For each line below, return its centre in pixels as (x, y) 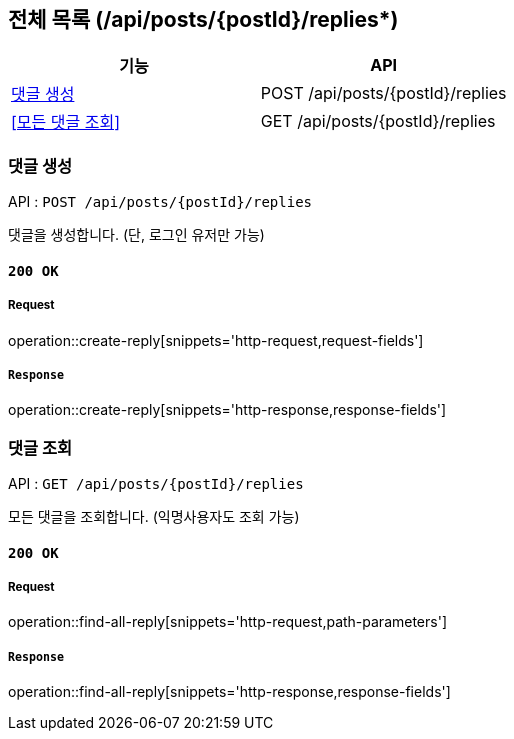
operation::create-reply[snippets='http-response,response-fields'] (227, 410)
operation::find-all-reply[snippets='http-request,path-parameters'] (227, 622)
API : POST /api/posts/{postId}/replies (160, 202)
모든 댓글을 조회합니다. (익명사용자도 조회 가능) (154, 517)
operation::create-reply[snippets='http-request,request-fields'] (216, 340)
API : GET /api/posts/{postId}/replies (156, 484)
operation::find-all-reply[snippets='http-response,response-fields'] (229, 692)
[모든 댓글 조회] (65, 122)
